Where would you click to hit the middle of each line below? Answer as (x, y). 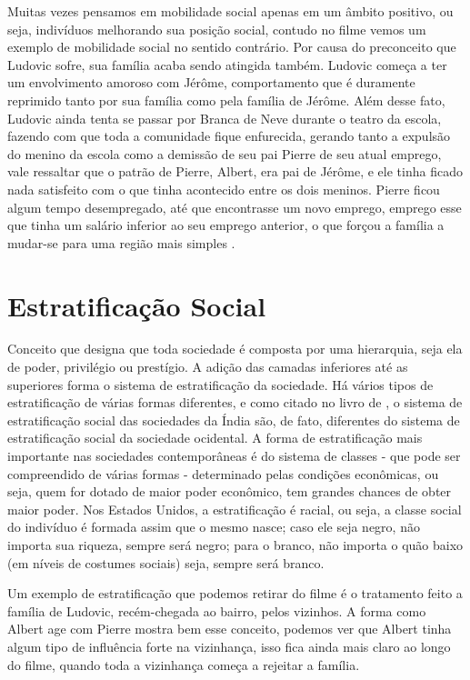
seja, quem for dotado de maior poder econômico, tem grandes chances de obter (230, 491)
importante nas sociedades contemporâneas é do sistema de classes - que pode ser (234, 455)
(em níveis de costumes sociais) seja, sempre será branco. (166, 562)
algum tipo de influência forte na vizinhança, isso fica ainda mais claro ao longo (229, 646)
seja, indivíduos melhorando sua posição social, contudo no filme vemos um (217, 29)
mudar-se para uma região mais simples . (121, 242)
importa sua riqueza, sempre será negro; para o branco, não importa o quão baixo (235, 544)
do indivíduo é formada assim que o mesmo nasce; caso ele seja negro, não (214, 527)
